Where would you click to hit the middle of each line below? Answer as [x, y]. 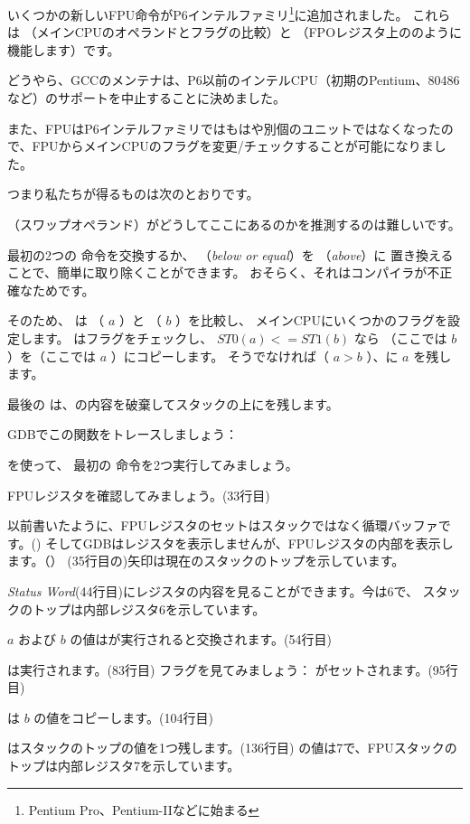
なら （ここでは [400, 337]
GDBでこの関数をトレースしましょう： [122, 434]
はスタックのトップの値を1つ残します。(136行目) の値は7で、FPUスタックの [232, 748]
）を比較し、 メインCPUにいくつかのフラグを [311, 320]
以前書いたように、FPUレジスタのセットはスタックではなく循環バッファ [223, 525]
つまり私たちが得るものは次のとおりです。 [133, 194]
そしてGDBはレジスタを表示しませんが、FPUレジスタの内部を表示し [249, 543]
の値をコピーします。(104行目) [123, 717]
